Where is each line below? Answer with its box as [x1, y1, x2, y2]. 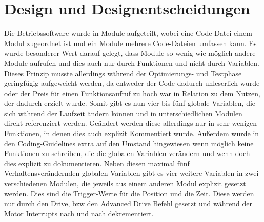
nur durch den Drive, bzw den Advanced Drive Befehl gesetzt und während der [4, 198, 252, 209]
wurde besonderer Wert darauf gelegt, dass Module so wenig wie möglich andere [4, 48, 256, 58]
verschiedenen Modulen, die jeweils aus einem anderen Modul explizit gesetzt [4, 178, 246, 189]
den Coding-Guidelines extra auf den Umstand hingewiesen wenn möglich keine [4, 138, 254, 148]
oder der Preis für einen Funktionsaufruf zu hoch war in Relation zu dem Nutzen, [4, 87, 260, 98]
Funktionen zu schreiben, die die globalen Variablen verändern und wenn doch [4, 148, 250, 159]
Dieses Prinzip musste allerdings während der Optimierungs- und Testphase [4, 68, 242, 78]
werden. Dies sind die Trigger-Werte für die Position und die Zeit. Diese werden [4, 188, 254, 198]
